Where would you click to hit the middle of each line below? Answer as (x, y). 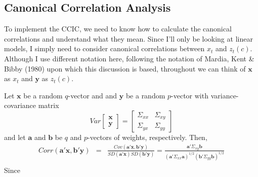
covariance (20, 105)
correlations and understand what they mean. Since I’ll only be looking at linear (128, 38)
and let (15, 137)
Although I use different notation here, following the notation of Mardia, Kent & (129, 58)
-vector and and (93, 95)
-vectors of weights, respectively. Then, (147, 137)
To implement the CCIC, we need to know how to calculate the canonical (118, 29)
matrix (49, 105)
